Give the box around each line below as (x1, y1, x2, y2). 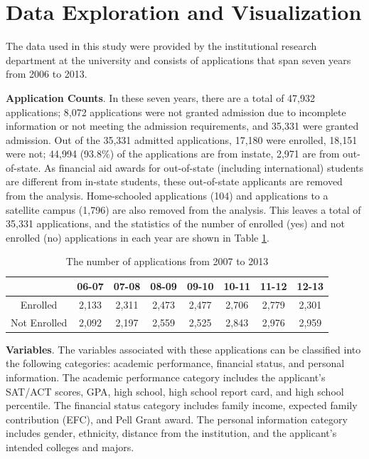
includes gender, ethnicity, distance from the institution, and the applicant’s (6, 426, 337, 440)
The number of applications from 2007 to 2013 (65, 254, 269, 269)
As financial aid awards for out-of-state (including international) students (44, 160, 364, 175)
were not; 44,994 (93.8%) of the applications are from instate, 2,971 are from (6, 146, 340, 161)
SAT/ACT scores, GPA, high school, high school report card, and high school (6, 383, 344, 398)
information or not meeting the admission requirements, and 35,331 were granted (6, 118, 359, 133)
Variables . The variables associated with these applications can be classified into (6, 341, 361, 356)
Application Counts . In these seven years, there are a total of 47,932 (6, 90, 315, 105)
